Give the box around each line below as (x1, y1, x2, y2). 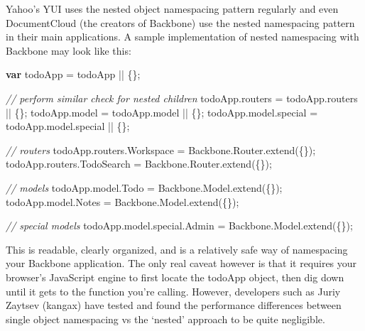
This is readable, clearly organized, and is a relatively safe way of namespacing (6, 242, 348, 256)
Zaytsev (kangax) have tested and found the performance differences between (6, 298, 342, 313)
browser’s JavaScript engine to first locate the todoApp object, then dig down (6, 269, 344, 284)
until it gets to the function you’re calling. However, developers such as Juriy (6, 283, 341, 298)
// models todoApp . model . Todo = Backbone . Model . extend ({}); (6, 180, 283, 195)
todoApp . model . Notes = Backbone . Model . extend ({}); (6, 194, 239, 209)
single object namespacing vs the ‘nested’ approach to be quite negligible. (6, 311, 325, 326)
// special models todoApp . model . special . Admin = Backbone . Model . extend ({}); (6, 218, 353, 233)
